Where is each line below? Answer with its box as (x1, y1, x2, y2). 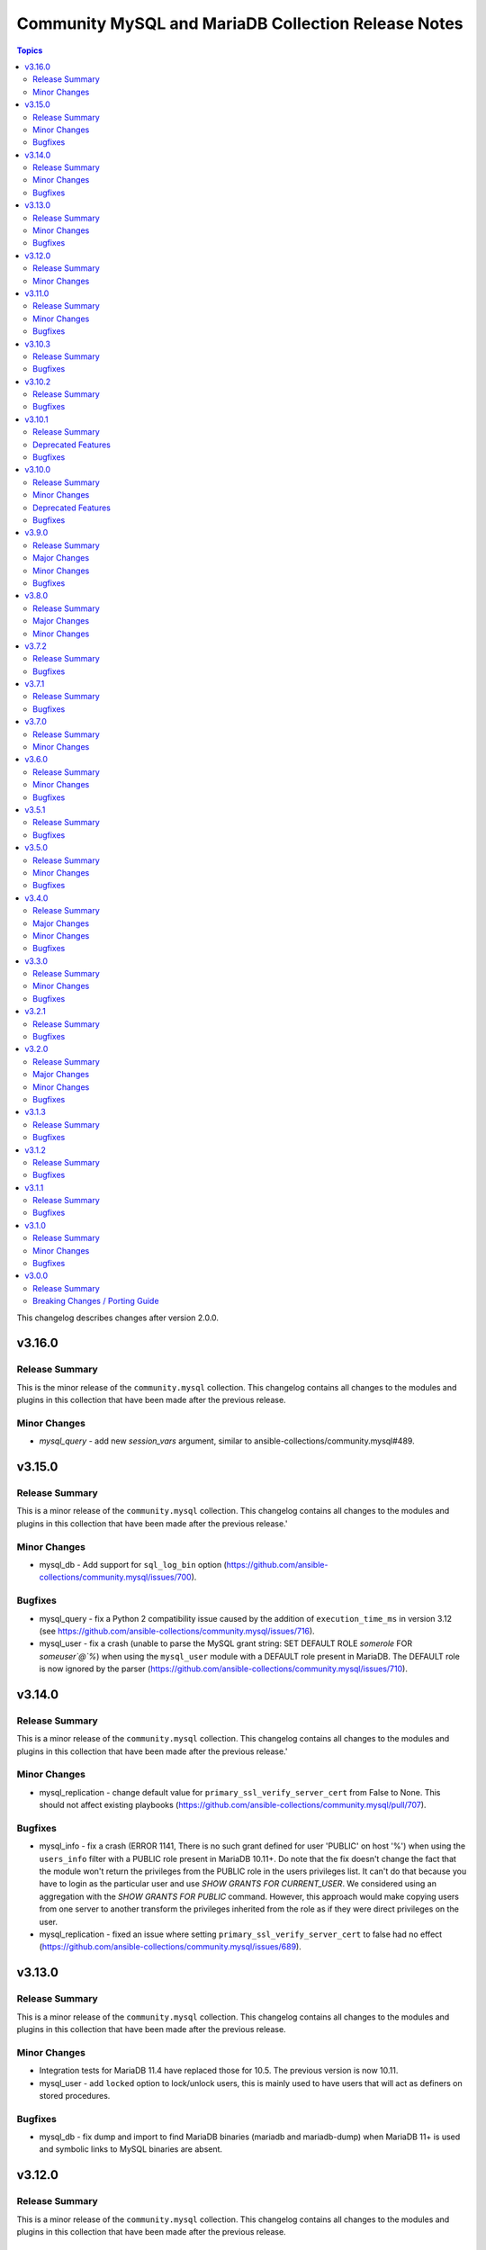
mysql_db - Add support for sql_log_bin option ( (39, 1559, 227, 1570)
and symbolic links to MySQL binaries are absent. (39, 2144, 223, 2155)
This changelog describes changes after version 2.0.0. (16, 1312, 220, 1323)
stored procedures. (39, 2090, 111, 2101)
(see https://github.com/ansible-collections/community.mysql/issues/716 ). (39, 1625, 315, 1636)
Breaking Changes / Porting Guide (32, 1296, 159, 1307)
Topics (16, 45, 43, 56)
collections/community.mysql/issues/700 (39, 1571, 193, 1583)
